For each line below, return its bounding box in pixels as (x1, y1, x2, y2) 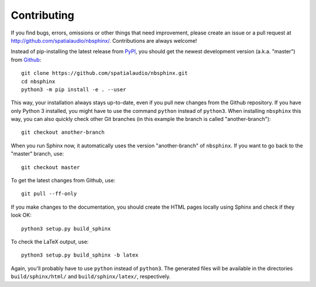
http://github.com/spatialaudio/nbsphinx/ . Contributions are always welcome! (11, 37, 197, 44)
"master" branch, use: (11, 150, 64, 157)
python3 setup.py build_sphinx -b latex (21, 252, 139, 258)
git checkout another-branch (21, 129, 105, 136)
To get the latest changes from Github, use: (11, 177, 115, 184)
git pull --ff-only (21, 191, 77, 197)
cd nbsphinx (21, 78, 56, 85)
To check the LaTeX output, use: (11, 238, 89, 245)
